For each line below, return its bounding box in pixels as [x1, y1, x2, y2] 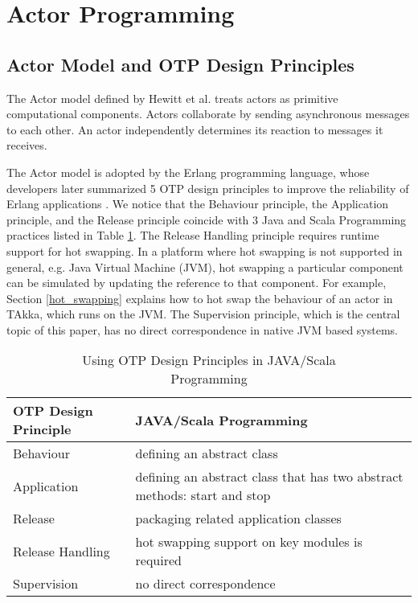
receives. [6, 137, 47, 154]
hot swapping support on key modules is [135, 532, 363, 552]
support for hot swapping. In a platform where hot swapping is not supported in [6, 242, 403, 259]
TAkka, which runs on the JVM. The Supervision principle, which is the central [6, 306, 400, 322]
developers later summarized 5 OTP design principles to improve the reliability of [6, 179, 409, 196]
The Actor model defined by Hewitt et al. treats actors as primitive [6, 89, 338, 106]
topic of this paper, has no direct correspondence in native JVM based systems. [6, 321, 398, 338]
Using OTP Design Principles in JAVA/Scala [82, 351, 336, 370]
